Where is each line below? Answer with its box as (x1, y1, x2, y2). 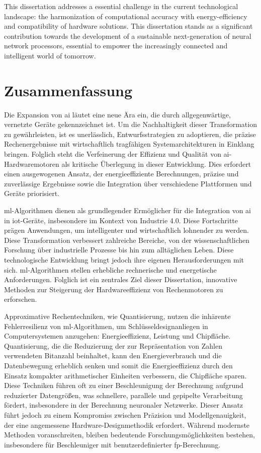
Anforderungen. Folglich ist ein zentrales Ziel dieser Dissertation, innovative (4, 274, 237, 285)
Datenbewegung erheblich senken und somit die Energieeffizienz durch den (4, 360, 233, 370)
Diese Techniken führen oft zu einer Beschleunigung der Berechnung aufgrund (4, 380, 243, 391)
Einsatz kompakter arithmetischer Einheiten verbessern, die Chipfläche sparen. (4, 370, 247, 380)
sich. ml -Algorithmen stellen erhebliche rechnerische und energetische (4, 264, 217, 275)
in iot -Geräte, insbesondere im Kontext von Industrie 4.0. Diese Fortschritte (4, 215, 238, 225)
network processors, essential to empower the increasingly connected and (4, 40, 228, 51)
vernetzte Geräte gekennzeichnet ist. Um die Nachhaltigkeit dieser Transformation (4, 119, 257, 130)
